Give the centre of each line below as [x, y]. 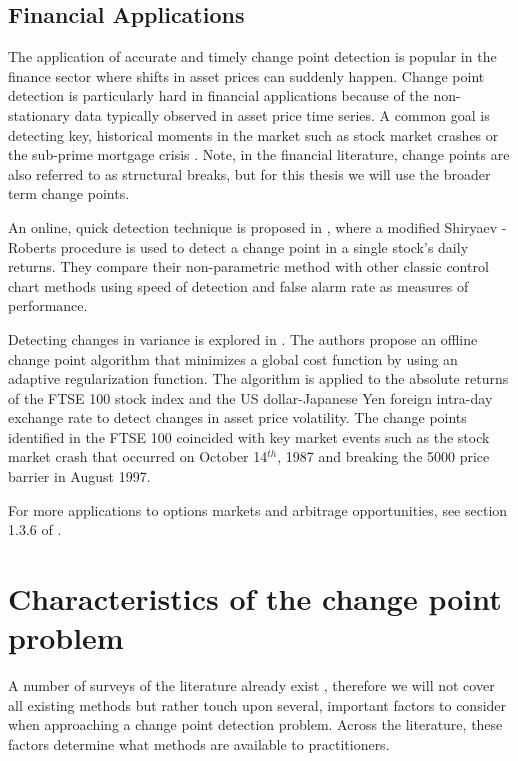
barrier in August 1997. [79, 476]
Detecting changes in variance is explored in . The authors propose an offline [243, 338]
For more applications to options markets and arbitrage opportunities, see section [258, 509]
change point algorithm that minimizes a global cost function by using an [233, 358]
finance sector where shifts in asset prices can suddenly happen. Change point [246, 75]
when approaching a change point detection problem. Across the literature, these [255, 724]
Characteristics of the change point [255, 598]
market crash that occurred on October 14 [138, 456]
